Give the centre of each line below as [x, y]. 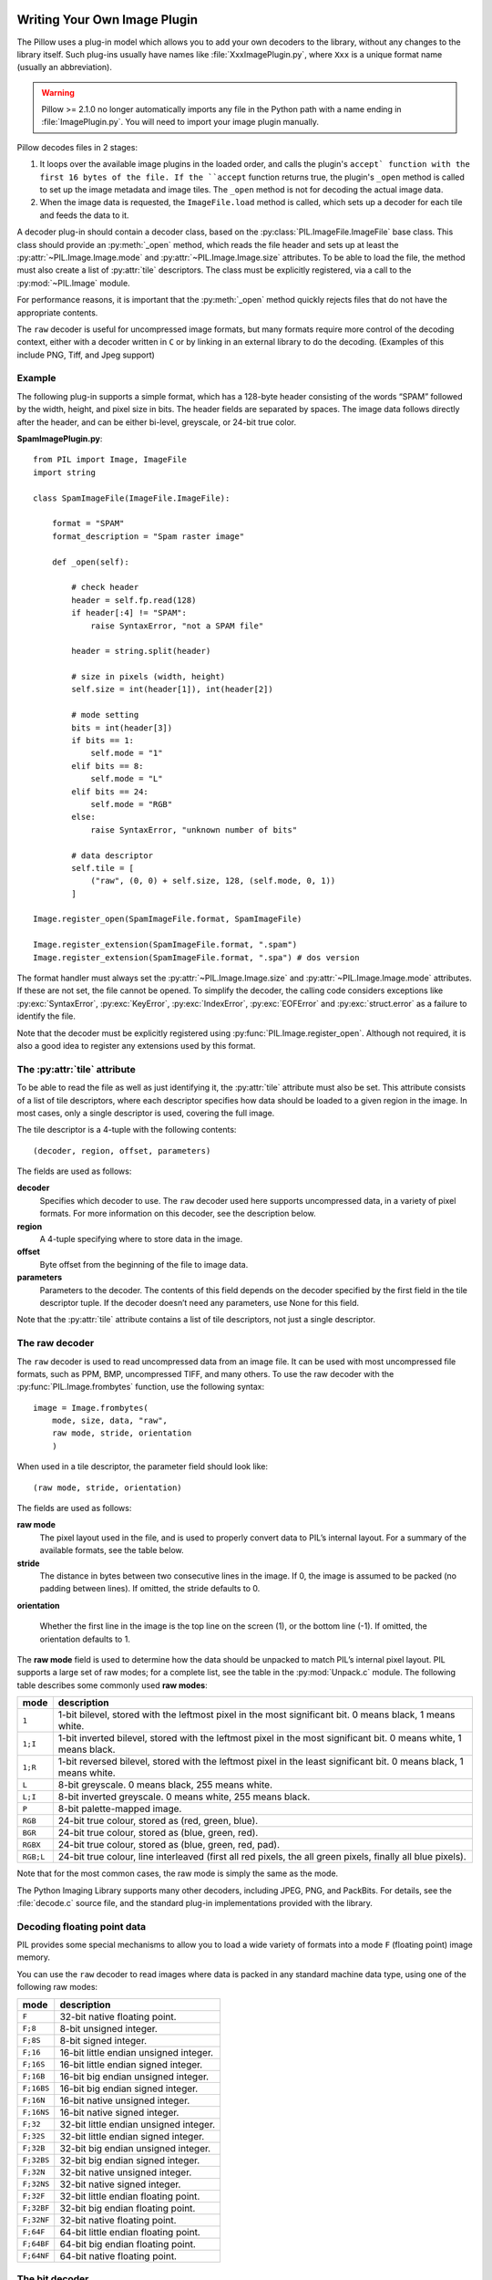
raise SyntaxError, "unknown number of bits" [194, 829]
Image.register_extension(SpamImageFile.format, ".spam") [165, 945]
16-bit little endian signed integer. [131, 2064]
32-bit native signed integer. [120, 2184]
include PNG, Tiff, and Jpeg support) [86, 355]
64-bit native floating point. [118, 2255]
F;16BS [36, 2088]
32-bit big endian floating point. [128, 2208]
